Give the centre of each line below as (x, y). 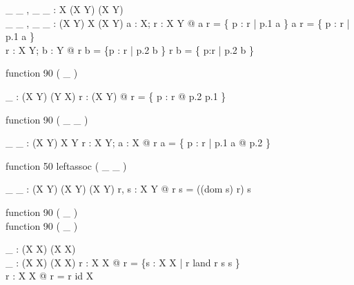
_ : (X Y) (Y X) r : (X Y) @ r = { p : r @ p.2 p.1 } (116, 96)
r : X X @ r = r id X (50, 276)
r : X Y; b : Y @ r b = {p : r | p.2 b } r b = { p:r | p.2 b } (130, 49)
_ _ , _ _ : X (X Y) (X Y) (65, 9)
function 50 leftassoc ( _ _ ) (66, 165)
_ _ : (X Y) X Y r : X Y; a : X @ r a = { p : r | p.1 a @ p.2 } (138, 142)
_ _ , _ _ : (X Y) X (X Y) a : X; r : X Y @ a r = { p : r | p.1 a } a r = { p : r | (178, 22)
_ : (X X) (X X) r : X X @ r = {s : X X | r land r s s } (123, 262)
